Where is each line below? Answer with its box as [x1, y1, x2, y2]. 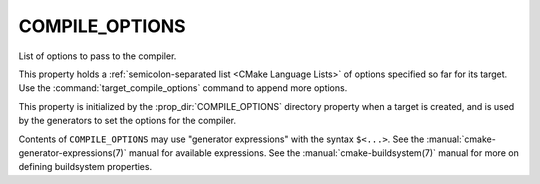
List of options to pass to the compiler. [18, 50, 177, 62]
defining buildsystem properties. [18, 161, 153, 173]
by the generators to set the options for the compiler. [18, 115, 237, 127]
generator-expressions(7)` [18, 146, 127, 159]
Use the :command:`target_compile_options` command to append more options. [18, 82, 348, 94]
